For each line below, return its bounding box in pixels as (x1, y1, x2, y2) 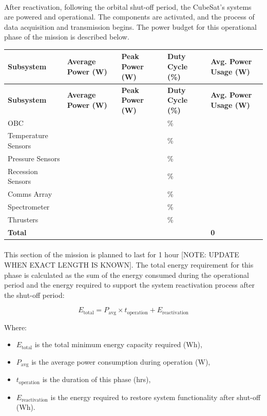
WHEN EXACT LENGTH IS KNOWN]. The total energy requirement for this (4, 259, 254, 270)
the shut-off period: (4, 289, 65, 300)
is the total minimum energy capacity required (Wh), (34, 339, 202, 350)
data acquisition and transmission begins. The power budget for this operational (4, 21, 257, 32)
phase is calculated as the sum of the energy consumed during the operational (4, 269, 249, 280)
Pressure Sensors (8, 153, 60, 163)
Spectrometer (8, 201, 50, 212)
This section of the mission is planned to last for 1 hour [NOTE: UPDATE (4, 249, 239, 260)
